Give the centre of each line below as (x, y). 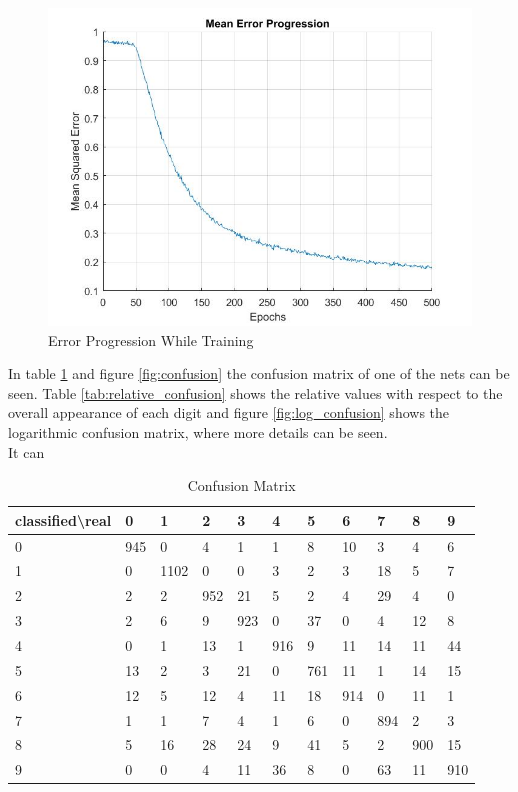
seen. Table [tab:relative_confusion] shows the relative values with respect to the (255, 392)
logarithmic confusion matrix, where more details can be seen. (198, 431)
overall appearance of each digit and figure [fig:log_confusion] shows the (229, 412)
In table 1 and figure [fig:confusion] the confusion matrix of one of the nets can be (259, 373)
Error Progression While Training (151, 339)
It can (26, 451)
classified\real (63, 519)
